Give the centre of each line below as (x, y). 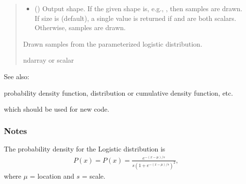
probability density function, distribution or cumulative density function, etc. (119, 92)
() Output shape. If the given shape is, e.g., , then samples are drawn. (139, 8)
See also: (17, 76)
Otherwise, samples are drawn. (80, 27)
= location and (52, 176)
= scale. (94, 176)
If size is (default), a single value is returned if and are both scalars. (135, 18)
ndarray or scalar (49, 60)
